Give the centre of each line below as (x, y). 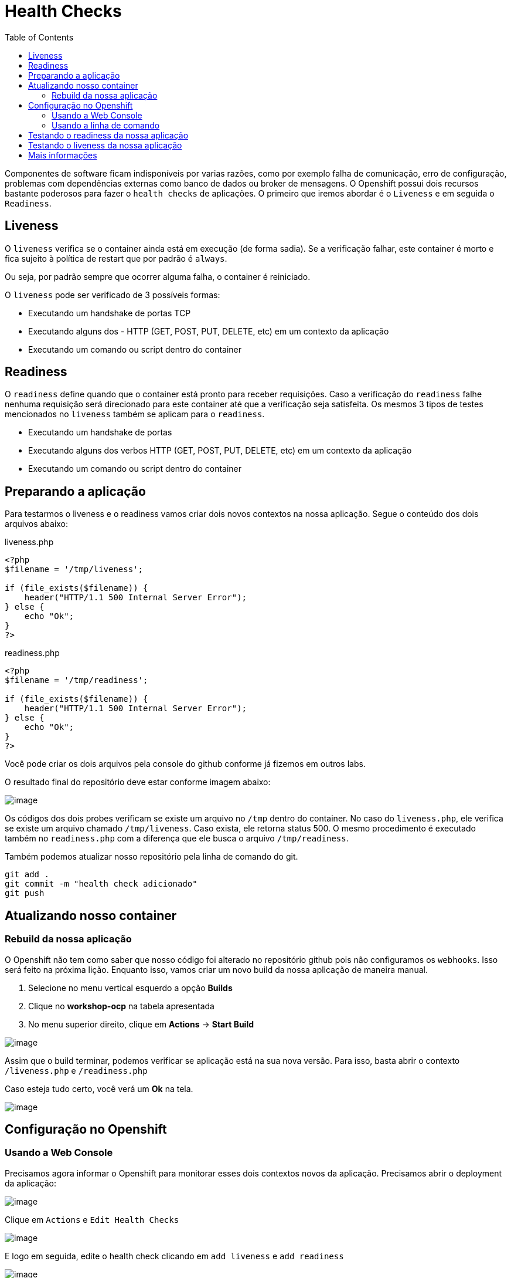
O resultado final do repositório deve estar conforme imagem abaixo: (138, 782)
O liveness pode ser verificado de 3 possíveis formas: (113, 295)
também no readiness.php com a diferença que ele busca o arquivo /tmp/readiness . (177, 839)
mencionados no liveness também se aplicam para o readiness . (135, 414)
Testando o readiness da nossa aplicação (108, 135)
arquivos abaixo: (37, 524)
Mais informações (63, 155)
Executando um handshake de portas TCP (110, 313)
